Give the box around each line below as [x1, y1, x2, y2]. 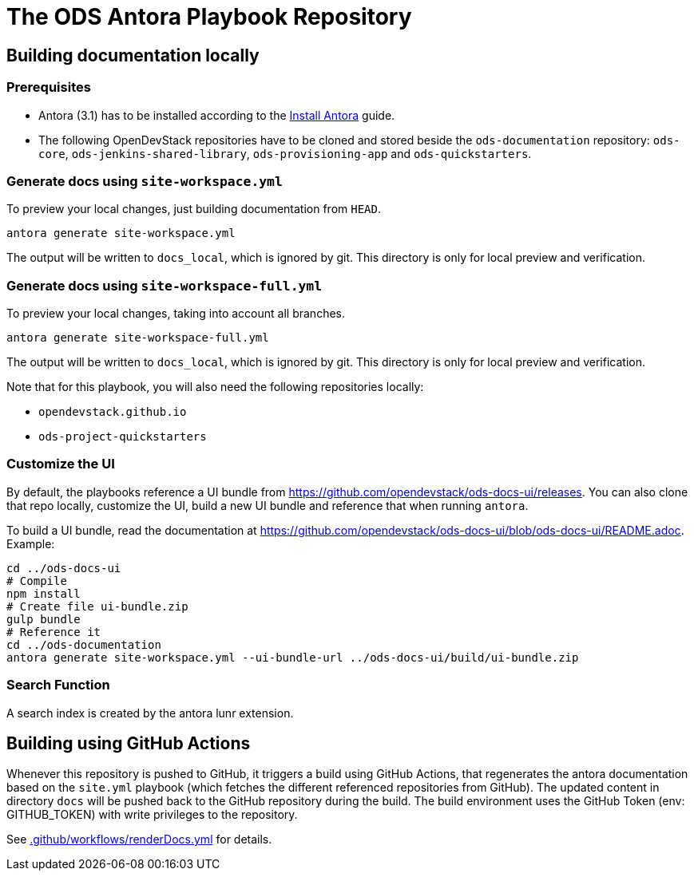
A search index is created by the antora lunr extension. [6, 705, 294, 720]
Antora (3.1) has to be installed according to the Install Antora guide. [38, 108, 395, 122]
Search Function [6, 677, 110, 693]
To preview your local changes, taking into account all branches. [6, 306, 345, 321]
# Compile [6, 574, 67, 587]
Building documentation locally [6, 45, 260, 65]
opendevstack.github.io [38, 405, 187, 419]
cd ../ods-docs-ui [6, 561, 121, 575]
